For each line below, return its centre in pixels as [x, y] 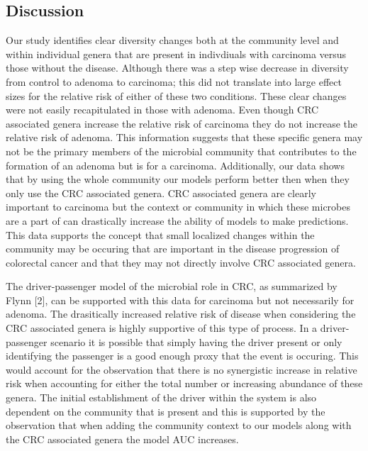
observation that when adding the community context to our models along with [179, 425]
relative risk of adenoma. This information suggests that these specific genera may [184, 137]
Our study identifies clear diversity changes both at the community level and [172, 40]
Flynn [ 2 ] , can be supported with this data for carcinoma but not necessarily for [180, 300]
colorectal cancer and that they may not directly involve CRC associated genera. [181, 262]
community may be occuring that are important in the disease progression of [173, 249]
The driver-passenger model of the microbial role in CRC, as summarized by [172, 286]
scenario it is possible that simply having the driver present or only [196, 341]
